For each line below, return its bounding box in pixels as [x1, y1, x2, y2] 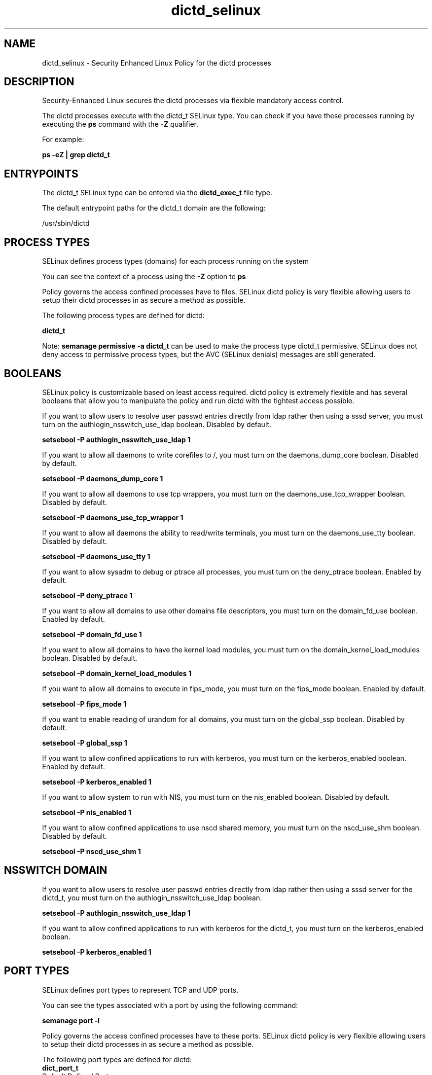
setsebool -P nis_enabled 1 [42, 808, 132, 817]
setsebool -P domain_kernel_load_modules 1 [42, 669, 192, 678]
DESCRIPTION [4, 75, 74, 88]
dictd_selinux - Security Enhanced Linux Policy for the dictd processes [42, 58, 271, 67]
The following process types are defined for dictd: [42, 311, 205, 320]
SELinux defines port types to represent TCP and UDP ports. [42, 985, 239, 994]
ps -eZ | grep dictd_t [42, 150, 110, 159]
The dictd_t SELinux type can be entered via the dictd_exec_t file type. [42, 188, 272, 197]
